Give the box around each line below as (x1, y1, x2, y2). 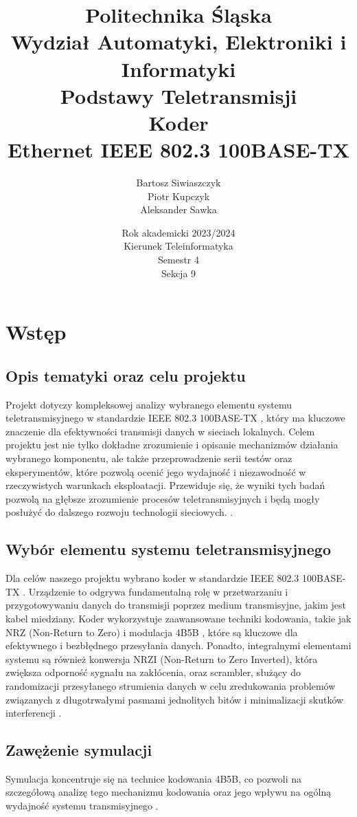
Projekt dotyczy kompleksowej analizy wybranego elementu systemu (5, 397, 292, 411)
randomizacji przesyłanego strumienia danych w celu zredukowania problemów (5, 678, 336, 693)
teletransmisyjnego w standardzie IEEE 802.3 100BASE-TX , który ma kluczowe (5, 411, 345, 425)
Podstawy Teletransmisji (60, 81, 297, 109)
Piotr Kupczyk (147, 188, 210, 203)
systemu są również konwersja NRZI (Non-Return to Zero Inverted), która (5, 651, 318, 666)
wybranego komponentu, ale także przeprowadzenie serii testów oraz (5, 450, 292, 465)
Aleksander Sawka (140, 202, 217, 217)
